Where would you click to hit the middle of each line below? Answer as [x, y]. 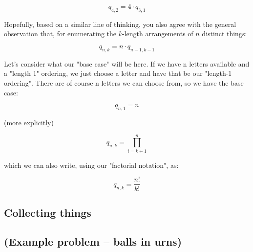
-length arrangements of [158, 34]
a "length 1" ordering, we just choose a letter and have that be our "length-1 [118, 73]
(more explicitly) [29, 122]
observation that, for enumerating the [60, 34]
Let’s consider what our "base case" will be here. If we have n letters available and [127, 63]
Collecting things [48, 212]
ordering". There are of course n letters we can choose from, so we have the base [124, 82]
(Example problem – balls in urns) [93, 241]
